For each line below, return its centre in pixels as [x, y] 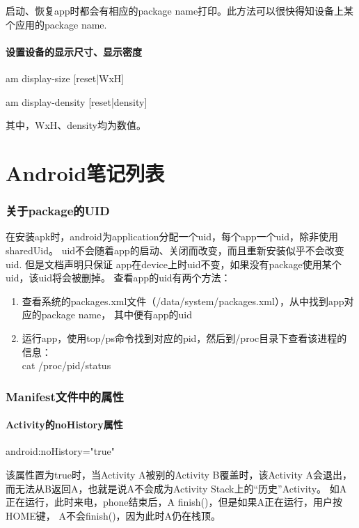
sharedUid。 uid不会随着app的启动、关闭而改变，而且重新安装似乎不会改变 [175, 250]
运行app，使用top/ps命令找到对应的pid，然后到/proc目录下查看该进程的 [184, 337]
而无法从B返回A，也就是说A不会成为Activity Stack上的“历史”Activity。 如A [176, 488]
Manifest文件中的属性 [65, 396]
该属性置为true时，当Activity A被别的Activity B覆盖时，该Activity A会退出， [179, 474]
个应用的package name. [56, 24]
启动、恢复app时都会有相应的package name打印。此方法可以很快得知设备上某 [180, 10]
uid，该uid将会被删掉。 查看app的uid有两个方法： [118, 278]
